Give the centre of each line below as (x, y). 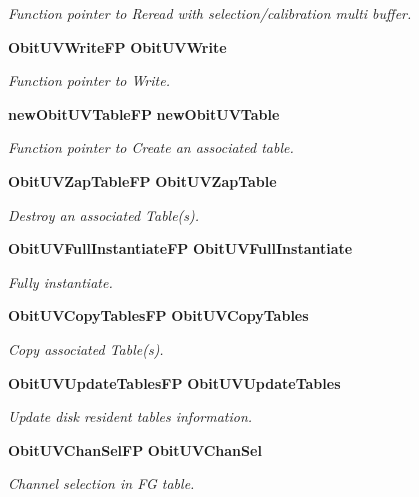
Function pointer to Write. (89, 80)
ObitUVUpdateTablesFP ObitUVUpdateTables (174, 382)
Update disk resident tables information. (130, 416)
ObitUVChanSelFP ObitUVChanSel (135, 449)
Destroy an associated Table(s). (104, 214)
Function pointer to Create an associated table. (151, 147)
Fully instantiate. (60, 281)
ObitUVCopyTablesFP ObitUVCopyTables (158, 315)
